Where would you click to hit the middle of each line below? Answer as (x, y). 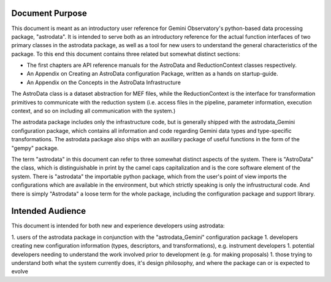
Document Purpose (49, 13)
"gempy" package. (35, 148)
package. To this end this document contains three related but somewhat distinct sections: (126, 54)
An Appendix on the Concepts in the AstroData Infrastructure (104, 82)
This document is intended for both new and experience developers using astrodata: (118, 226)
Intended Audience (49, 211)
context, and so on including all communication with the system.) (93, 111)
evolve (20, 272)
